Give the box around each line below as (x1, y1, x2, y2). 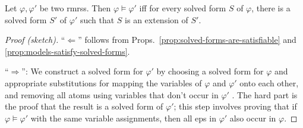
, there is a (251, 2, 291, 14)
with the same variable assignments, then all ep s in (30, 111, 216, 124)
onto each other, (239, 76, 299, 89)
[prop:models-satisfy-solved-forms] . (5, 45, 130, 57)
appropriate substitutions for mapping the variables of (5, 76, 202, 89)
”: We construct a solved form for (21, 65, 143, 77)
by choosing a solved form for (156, 65, 264, 77)
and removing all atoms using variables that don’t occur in (5, 88, 219, 101)
